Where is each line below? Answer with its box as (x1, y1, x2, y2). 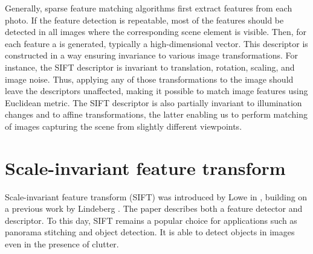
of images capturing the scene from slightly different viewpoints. (5, 119, 242, 132)
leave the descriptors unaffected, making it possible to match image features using (5, 84, 308, 97)
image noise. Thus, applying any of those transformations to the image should (5, 72, 294, 85)
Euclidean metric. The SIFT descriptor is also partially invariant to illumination (5, 96, 302, 109)
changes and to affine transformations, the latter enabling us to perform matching (5, 108, 308, 121)
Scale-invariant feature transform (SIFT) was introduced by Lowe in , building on (5, 190, 308, 203)
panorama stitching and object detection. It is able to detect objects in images (5, 226, 295, 238)
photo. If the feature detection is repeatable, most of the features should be (5, 13, 284, 26)
